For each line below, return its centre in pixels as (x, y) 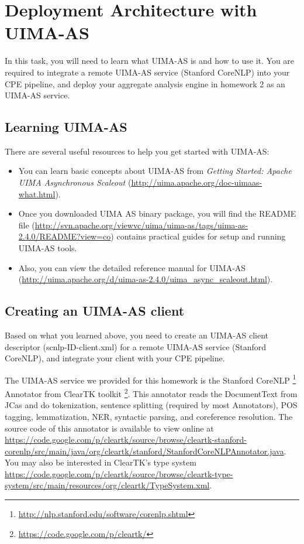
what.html (37, 194)
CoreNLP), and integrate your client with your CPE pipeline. (115, 358)
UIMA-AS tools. (48, 248)
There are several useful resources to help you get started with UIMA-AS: (137, 151)
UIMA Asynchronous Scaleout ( (75, 182)
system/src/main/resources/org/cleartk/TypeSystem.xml (107, 485)
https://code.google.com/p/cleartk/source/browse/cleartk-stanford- (126, 439)
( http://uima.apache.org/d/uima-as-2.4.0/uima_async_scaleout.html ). (146, 279)
